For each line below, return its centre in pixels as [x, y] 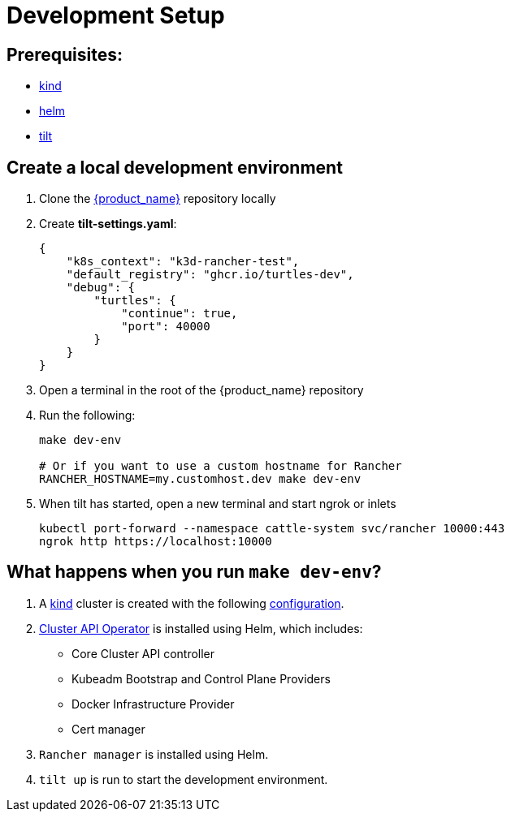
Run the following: [87, 415]
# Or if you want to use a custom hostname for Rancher [221, 466]
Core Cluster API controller [143, 653]
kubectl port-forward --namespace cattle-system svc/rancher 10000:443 [272, 529]
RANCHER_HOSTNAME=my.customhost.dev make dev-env [200, 479]
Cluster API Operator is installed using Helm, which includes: [201, 628]
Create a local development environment [175, 167]
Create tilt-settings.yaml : [108, 224]
